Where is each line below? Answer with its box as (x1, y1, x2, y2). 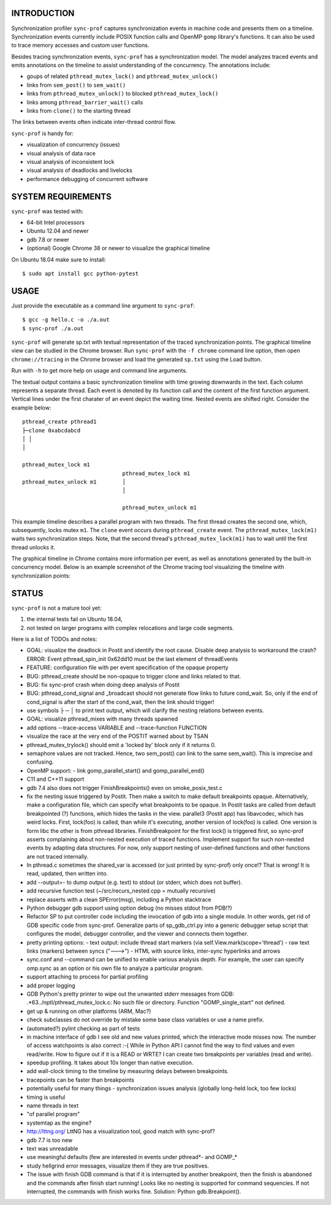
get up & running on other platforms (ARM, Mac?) (26, 1007, 151, 1015)
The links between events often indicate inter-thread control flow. (11, 118, 177, 126)
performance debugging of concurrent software (26, 175, 148, 182)
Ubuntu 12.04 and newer (26, 227, 89, 234)
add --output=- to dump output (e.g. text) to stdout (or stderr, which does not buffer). (26, 878, 242, 886)
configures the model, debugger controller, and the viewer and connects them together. (26, 930, 248, 937)
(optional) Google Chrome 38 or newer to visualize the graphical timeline (26, 244, 210, 252)
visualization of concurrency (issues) (26, 141, 120, 149)
